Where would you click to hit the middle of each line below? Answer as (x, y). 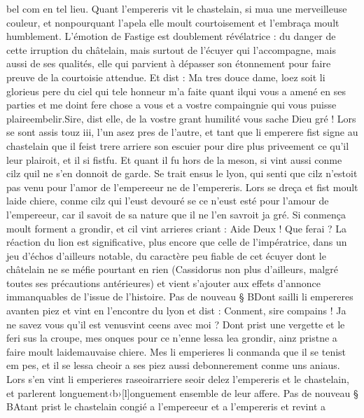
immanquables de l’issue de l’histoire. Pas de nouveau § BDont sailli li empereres (180, 297)
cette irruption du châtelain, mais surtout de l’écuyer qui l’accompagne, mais (171, 49)
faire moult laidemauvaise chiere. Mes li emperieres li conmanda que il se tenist (176, 351)
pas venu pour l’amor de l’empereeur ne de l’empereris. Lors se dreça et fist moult (182, 187)
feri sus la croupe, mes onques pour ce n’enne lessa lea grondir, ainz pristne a (172, 338)
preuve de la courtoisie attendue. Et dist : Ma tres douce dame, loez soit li (166, 77)
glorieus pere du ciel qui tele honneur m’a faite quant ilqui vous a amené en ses (176, 91)
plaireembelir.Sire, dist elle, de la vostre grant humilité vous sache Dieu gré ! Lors (181, 118)
